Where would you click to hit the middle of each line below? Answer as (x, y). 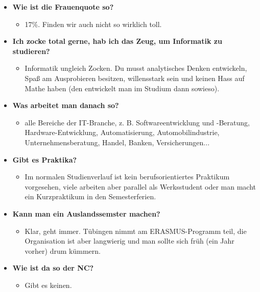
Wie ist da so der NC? (53, 268)
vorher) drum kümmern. (63, 250)
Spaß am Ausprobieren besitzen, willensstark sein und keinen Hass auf (135, 78)
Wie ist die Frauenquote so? (63, 7)
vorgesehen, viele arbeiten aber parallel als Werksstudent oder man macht (140, 186)
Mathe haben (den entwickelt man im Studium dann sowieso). (122, 88)
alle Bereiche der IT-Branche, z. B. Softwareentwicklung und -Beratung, (137, 122)
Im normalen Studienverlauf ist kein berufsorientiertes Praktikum (127, 177)
